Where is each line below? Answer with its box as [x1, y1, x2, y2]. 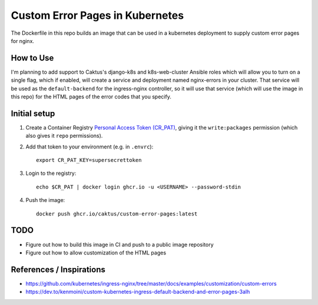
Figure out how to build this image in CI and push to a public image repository [25, 241, 214, 248]
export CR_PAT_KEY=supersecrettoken [36, 157, 142, 164]
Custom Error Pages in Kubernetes [11, 9, 184, 22]
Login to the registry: [25, 170, 77, 177]
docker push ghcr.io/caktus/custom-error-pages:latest [36, 210, 198, 217]
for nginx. [11, 37, 35, 44]
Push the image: [25, 197, 65, 204]
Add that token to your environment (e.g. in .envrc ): [25, 143, 154, 150]
